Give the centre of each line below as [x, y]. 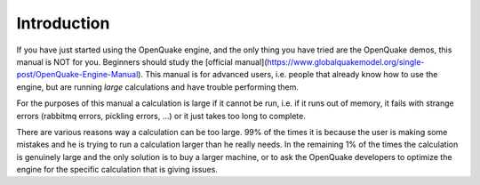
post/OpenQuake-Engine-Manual [77, 75]
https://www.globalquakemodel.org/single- [346, 61]
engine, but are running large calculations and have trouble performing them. [158, 87]
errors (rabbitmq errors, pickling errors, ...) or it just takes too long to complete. [161, 116]
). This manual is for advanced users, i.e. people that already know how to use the [288, 75]
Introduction [63, 23]
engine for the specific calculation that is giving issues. [117, 170]
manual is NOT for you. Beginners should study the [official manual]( [142, 61]
